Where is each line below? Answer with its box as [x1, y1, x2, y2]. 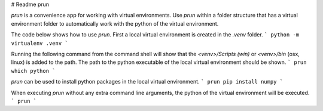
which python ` [11, 67, 56, 74]
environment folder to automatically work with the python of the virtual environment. [11, 20, 219, 27]
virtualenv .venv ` [11, 39, 68, 47]
